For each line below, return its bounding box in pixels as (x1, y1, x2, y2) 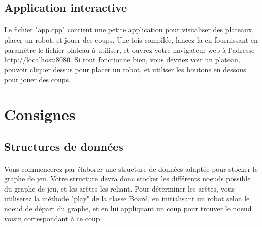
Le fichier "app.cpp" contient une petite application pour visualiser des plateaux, (4, 24, 254, 35)
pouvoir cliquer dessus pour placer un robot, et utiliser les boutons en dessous (4, 64, 246, 74)
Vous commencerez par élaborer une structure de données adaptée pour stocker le (4, 163, 258, 174)
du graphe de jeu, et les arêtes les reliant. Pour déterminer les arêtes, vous (4, 183, 235, 194)
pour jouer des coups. (4, 74, 71, 85)
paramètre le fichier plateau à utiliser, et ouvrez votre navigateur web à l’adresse (4, 44, 255, 55)
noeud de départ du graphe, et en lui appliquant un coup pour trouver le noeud (4, 203, 252, 214)
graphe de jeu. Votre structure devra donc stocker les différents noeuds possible (4, 173, 251, 184)
